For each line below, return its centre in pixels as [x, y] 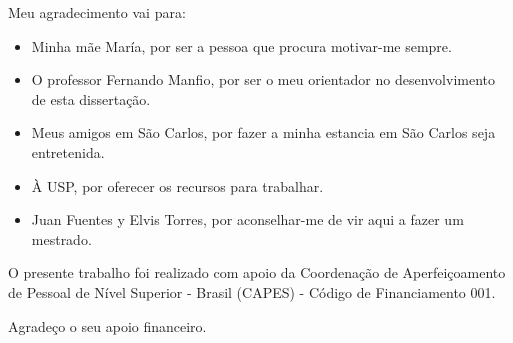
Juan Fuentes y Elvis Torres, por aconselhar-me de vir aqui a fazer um [247, 219]
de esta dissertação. [91, 98]
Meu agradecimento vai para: [97, 12]
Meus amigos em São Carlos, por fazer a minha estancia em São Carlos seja [263, 132]
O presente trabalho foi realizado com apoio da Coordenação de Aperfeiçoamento [257, 272]
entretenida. [68, 151]
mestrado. [61, 238]
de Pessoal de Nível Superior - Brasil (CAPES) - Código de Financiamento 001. [252, 291]
